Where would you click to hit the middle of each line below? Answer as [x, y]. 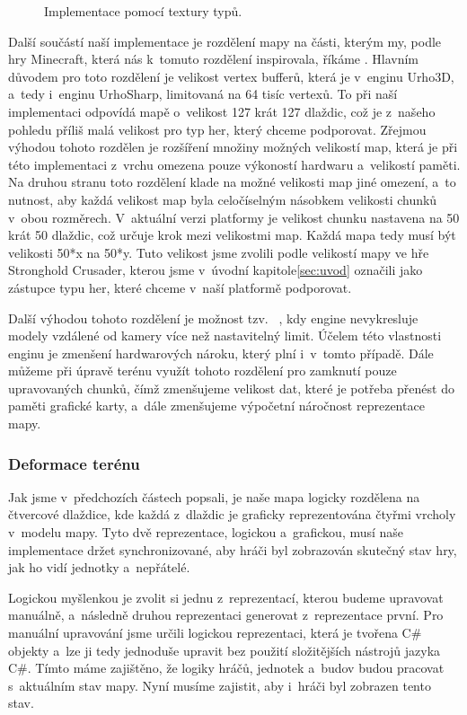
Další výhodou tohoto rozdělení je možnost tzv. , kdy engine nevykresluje [213, 318]
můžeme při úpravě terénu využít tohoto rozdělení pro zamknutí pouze [203, 371]
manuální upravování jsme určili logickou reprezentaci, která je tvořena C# [215, 633]
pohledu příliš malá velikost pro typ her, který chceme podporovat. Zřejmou [217, 129]
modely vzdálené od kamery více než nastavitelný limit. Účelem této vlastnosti [225, 335]
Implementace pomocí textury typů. [143, 11]
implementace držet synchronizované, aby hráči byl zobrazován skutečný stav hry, [233, 549]
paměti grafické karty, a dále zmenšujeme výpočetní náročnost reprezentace [216, 406]
